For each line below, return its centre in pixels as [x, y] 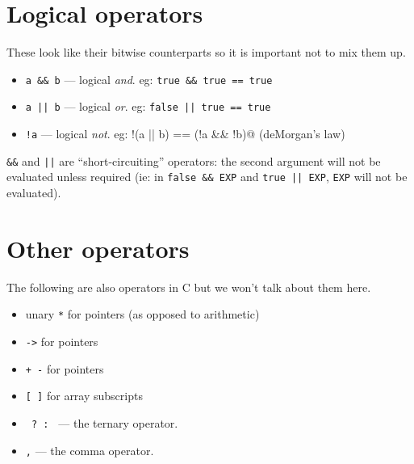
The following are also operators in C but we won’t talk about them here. [189, 287]
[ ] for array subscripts [84, 396]
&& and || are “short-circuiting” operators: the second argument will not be [194, 160]
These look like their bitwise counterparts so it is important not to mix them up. [206, 52]
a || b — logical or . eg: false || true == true [148, 106]
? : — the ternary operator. [105, 422]
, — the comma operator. [90, 450]
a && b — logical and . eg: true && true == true [149, 79]
